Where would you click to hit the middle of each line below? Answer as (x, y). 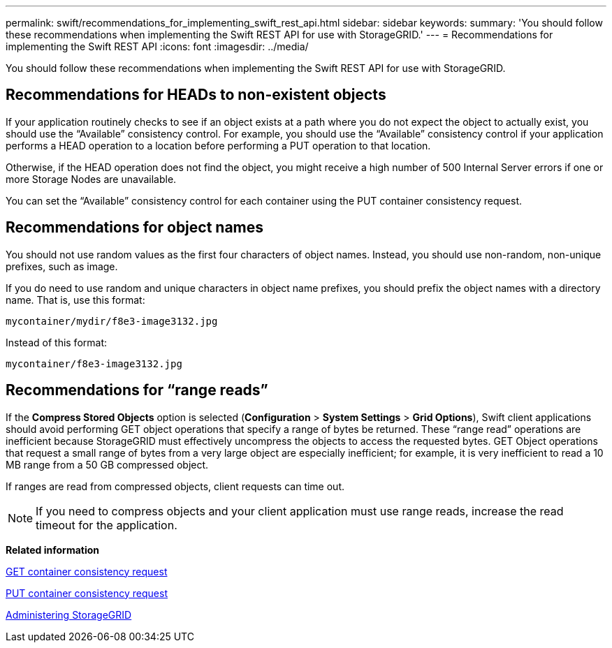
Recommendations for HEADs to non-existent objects (196, 95)
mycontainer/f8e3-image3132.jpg (94, 363)
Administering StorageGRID (69, 614)
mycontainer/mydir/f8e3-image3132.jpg (112, 321)
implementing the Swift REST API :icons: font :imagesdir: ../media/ (157, 46)
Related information (53, 550)
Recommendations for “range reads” (137, 390)
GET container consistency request (87, 571)
